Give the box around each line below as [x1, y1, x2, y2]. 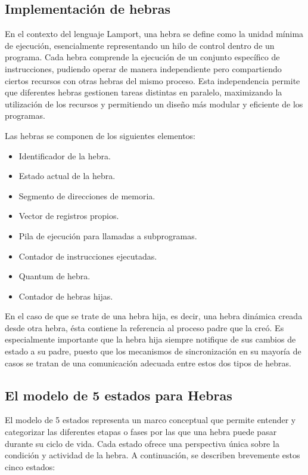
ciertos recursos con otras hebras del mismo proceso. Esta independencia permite [5, 74, 300, 87]
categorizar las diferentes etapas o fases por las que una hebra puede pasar [5, 425, 277, 438]
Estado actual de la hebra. [18, 169, 116, 182]
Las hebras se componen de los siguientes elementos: [5, 129, 195, 141]
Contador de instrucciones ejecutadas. [18, 249, 157, 262]
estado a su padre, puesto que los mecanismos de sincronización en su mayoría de [5, 345, 301, 357]
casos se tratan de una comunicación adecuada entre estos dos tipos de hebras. [5, 356, 291, 369]
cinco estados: [5, 460, 55, 473]
